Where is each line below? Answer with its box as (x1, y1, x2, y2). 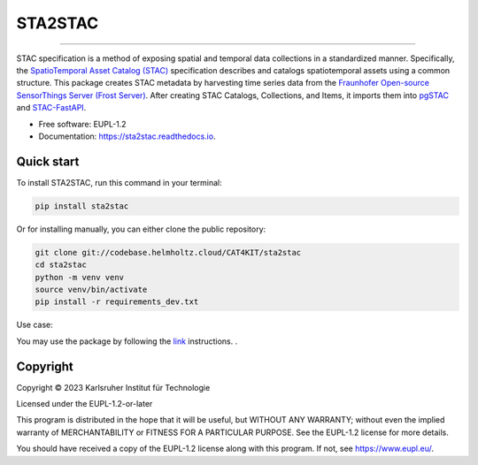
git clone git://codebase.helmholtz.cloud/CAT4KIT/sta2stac (35, 248, 302, 257)
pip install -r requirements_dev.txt (35, 297, 199, 307)
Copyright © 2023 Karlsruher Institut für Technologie (16, 382, 211, 393)
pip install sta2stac (35, 201, 129, 211)
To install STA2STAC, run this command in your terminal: (16, 177, 222, 187)
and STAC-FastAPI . (16, 103, 87, 113)
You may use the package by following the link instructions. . (16, 336, 238, 347)
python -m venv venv (35, 272, 124, 282)
